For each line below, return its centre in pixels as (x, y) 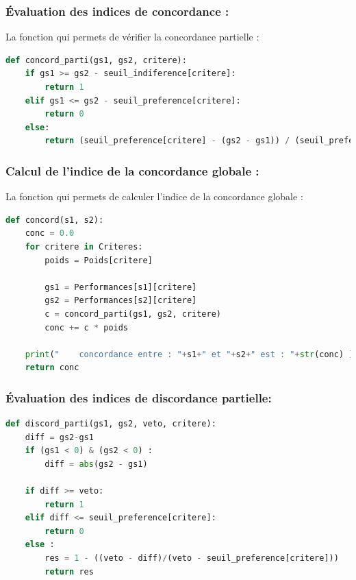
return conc (52, 368)
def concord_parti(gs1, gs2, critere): (96, 60)
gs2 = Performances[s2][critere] (121, 301)
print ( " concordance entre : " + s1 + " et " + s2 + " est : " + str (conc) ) (189, 354)
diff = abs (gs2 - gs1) (96, 464)
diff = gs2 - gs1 (59, 437)
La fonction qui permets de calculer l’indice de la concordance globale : (154, 196)
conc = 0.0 (50, 233)
